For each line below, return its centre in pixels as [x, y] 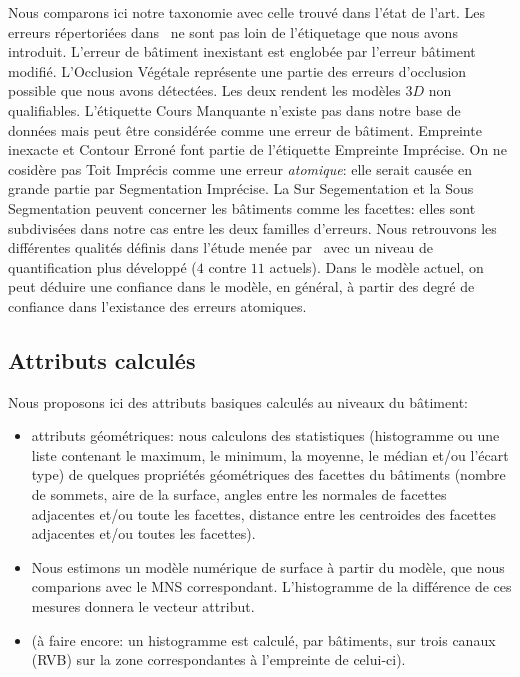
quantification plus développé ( [102, 266]
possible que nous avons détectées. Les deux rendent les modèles [204, 90]
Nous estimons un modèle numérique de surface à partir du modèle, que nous [268, 566]
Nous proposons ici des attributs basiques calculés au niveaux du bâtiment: [238, 401]
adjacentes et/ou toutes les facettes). [143, 533]
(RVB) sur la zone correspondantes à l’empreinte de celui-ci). [218, 659]
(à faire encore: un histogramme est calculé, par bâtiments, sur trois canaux [263, 639]
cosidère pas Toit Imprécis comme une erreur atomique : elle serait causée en [240, 168]
